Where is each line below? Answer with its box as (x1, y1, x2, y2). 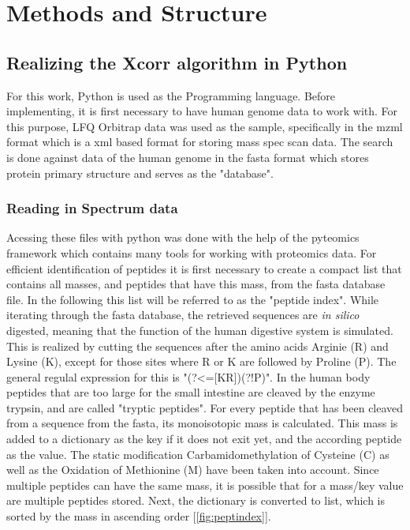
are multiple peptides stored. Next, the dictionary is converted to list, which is (6, 492, 386, 509)
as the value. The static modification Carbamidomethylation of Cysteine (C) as (6, 445, 389, 462)
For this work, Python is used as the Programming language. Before (6, 87, 336, 103)
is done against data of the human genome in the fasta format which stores (6, 148, 369, 165)
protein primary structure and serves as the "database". (6, 164, 274, 181)
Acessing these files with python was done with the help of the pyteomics (6, 229, 360, 246)
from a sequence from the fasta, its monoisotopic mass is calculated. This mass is (6, 415, 398, 431)
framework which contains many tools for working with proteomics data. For (6, 244, 377, 261)
